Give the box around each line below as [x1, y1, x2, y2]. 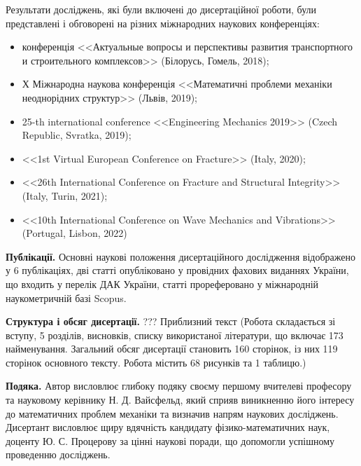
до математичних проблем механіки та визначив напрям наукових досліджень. [6, 406, 339, 420]
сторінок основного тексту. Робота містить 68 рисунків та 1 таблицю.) [6, 355, 306, 369]
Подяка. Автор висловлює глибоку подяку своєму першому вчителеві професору [6, 378, 352, 393]
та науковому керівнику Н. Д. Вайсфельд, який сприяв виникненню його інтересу [6, 392, 355, 407]
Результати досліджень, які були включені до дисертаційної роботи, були [6, 2, 316, 16]
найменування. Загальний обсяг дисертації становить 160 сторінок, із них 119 [6, 341, 338, 356]
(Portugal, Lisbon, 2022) [22, 226, 127, 240]
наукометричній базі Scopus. [6, 290, 127, 305]
